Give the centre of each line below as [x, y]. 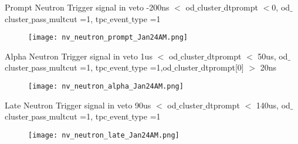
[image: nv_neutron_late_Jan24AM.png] [104, 135]
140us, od [273, 105]
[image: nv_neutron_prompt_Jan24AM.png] [108, 38]
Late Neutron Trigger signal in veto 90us [78, 105]
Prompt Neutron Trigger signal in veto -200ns [87, 7]
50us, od [273, 56]
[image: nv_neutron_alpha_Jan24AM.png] [106, 87]
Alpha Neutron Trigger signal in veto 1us [79, 56]
